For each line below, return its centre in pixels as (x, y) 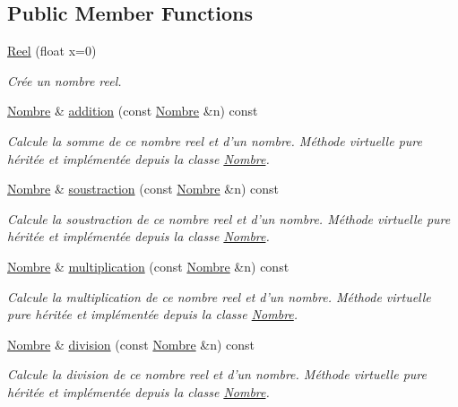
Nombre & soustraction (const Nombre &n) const (143, 189)
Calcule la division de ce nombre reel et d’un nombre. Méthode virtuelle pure (217, 374)
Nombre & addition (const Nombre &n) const (133, 111)
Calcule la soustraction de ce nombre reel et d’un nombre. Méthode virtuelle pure (229, 218)
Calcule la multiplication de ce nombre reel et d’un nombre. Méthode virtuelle (219, 296)
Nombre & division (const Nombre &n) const (131, 344)
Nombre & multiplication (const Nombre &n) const (148, 266)
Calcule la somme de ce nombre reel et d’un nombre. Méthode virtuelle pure (215, 140)
